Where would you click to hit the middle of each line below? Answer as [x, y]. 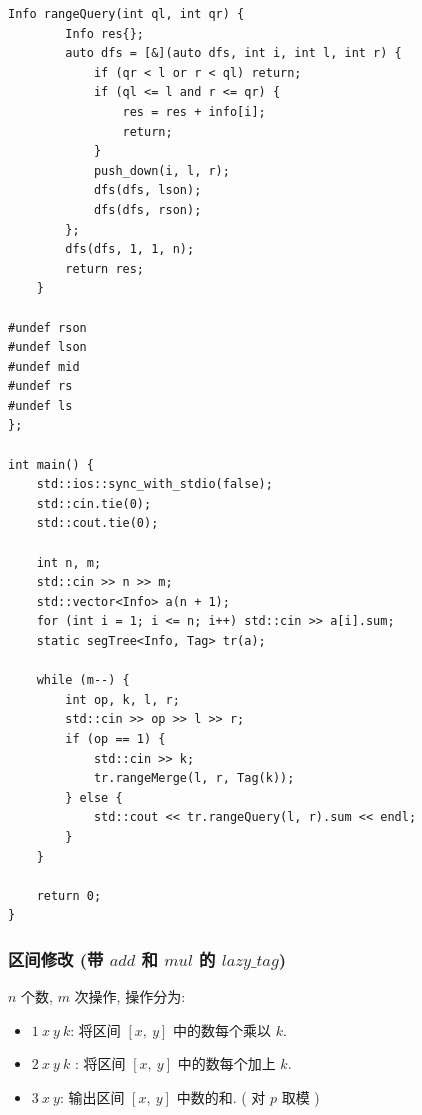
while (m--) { [83, 680]
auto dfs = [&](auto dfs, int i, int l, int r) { [233, 53]
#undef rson [47, 327]
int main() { [51, 464]
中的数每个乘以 [222, 1029]
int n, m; [69, 562]
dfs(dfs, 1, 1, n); [130, 249]
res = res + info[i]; [194, 111]
